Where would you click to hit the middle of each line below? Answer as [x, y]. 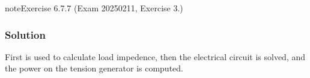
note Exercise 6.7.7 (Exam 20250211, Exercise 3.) [94, 8]
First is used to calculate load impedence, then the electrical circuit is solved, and [155, 56]
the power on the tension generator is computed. [94, 68]
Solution [25, 34]
